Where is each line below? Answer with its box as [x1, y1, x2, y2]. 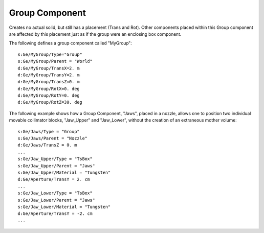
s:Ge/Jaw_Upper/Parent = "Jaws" [18, 163, 95, 168]
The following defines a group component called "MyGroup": [9, 40, 132, 46]
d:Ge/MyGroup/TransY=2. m [18, 72, 80, 78]
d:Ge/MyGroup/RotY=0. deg [18, 93, 80, 98]
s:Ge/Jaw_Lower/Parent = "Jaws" [18, 197, 95, 203]
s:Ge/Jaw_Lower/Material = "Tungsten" [18, 204, 111, 210]
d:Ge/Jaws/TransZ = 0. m [18, 142, 77, 148]
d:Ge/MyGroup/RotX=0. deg [18, 86, 80, 92]
